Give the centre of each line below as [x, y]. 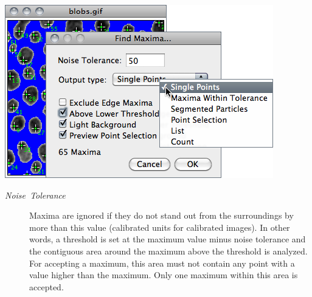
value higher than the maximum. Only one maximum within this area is [164, 275]
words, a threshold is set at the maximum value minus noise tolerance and [168, 239]
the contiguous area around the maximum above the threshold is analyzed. [168, 251]
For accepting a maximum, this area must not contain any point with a [162, 263]
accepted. [47, 286]
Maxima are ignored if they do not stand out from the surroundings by [161, 215]
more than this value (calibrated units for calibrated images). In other [160, 227]
